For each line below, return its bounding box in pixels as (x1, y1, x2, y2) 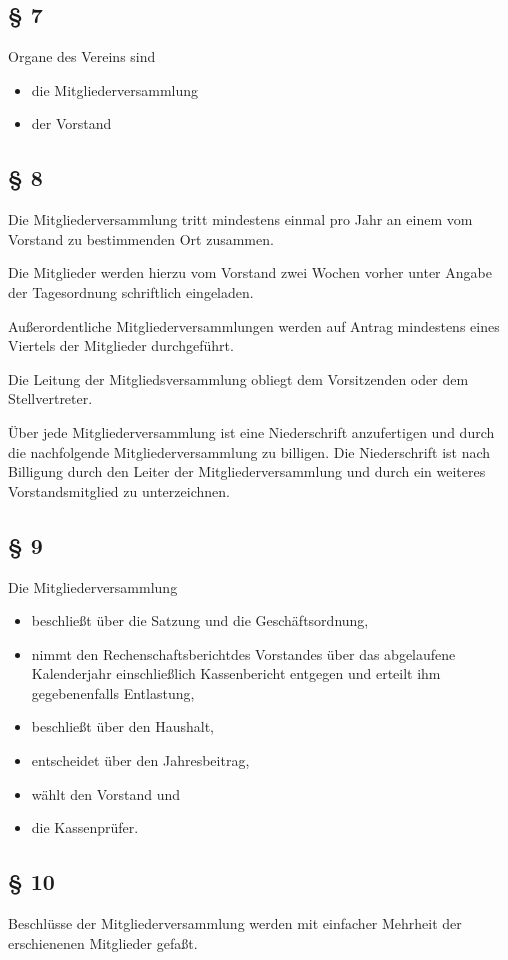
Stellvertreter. (8, 388, 93, 409)
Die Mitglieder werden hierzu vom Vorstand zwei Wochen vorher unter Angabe (8, 262, 492, 283)
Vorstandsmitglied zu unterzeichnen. (8, 480, 230, 501)
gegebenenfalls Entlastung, (31, 682, 195, 703)
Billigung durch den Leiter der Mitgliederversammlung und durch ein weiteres (8, 461, 486, 482)
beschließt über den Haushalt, (31, 716, 215, 737)
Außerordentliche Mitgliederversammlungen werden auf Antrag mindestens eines (8, 315, 500, 336)
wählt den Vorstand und (31, 783, 181, 804)
